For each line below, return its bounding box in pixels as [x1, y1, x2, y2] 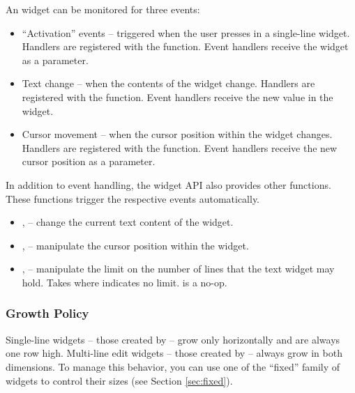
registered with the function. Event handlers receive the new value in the [22, 89, 333, 104]
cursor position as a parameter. [22, 154, 156, 169]
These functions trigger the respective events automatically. [6, 191, 260, 206]
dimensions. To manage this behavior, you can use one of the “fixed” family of [6, 359, 340, 373]
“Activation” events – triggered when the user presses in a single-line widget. [22, 25, 350, 40]
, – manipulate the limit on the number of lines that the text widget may [22, 261, 335, 276]
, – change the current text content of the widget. [22, 215, 234, 229]
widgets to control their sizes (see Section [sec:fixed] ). [6, 373, 233, 387]
